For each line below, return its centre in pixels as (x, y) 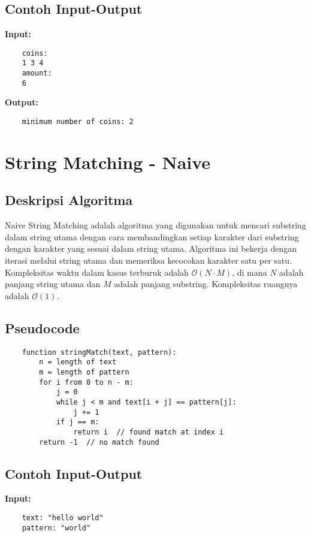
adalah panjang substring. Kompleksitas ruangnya (206, 284)
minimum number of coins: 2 (78, 122)
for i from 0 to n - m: (86, 382)
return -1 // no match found (99, 442)
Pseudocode (42, 328)
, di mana (250, 272)
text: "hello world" (63, 518)
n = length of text (78, 362)
